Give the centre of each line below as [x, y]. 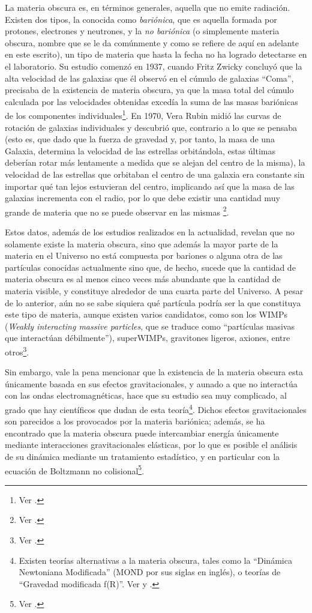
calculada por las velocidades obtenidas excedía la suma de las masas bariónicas [151, 101]
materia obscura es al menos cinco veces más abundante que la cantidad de [143, 279]
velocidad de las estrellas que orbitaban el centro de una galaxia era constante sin [155, 174]
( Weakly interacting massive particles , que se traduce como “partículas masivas [150, 326]
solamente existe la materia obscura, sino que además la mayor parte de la [142, 243]
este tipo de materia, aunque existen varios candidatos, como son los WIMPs [146, 314]
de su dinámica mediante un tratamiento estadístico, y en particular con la [142, 456]
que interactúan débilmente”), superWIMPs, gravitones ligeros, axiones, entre [148, 338]
